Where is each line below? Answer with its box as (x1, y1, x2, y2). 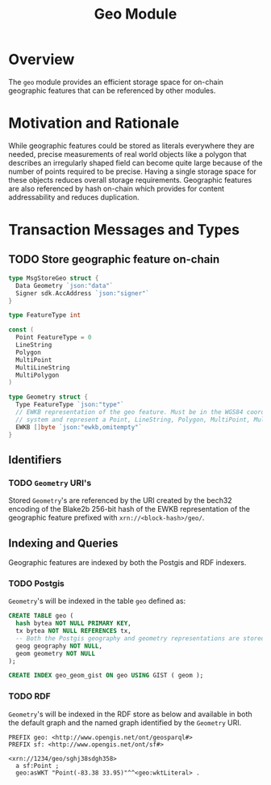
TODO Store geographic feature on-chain (8, 252, 220, 267)
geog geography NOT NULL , (15, 642, 103, 650)
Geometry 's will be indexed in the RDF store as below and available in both (8, 709, 252, 719)
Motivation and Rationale (8, 114, 180, 133)
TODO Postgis (8, 577, 65, 589)
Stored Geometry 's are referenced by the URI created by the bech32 (8, 496, 232, 505)
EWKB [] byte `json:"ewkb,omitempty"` (15, 423, 143, 431)
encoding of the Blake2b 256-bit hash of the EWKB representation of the (8, 504, 250, 514)
